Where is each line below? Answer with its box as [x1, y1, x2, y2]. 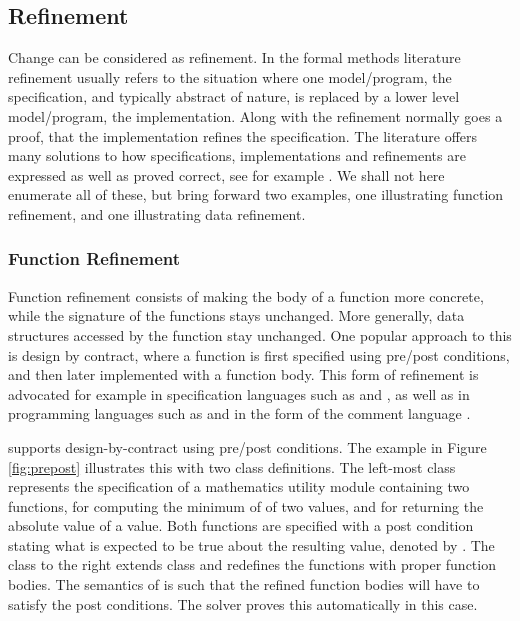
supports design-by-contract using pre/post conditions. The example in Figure [8, 436, 487, 457]
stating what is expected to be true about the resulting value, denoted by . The [8, 534, 495, 555]
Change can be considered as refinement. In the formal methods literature [8, 47, 461, 68]
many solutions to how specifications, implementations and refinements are [8, 145, 466, 166]
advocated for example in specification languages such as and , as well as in [8, 383, 470, 404]
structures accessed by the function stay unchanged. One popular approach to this [8, 324, 512, 345]
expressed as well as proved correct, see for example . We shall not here [8, 164, 445, 185]
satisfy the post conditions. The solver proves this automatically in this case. [8, 593, 478, 614]
